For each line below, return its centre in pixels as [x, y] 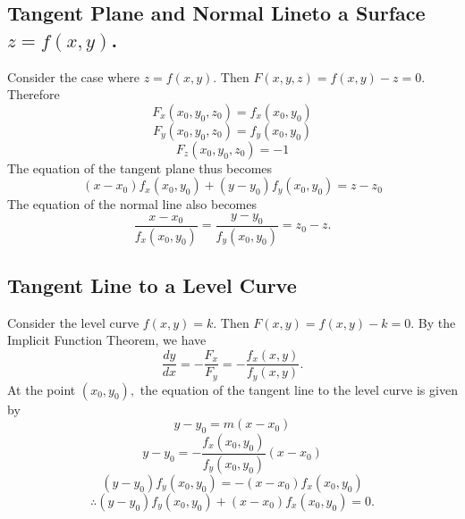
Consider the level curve [73, 322]
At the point [42, 389]
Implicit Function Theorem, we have [107, 340]
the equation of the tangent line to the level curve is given [299, 389]
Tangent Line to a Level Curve [152, 285]
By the [437, 322]
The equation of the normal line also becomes [132, 204]
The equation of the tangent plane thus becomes [140, 167]
